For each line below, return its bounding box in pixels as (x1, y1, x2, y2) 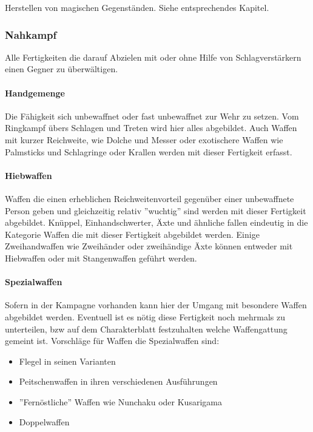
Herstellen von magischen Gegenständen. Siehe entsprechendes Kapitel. (5, 1, 269, 13)
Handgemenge (5, 86, 65, 99)
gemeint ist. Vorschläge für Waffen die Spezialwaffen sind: (5, 334, 220, 347)
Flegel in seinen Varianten (19, 354, 116, 367)
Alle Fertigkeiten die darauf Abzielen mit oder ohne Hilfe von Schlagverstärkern (5, 50, 301, 63)
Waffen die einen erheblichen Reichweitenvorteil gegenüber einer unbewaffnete (5, 192, 294, 204)
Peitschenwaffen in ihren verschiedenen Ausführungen (19, 375, 218, 388)
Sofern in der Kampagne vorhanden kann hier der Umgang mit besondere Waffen (5, 299, 307, 311)
